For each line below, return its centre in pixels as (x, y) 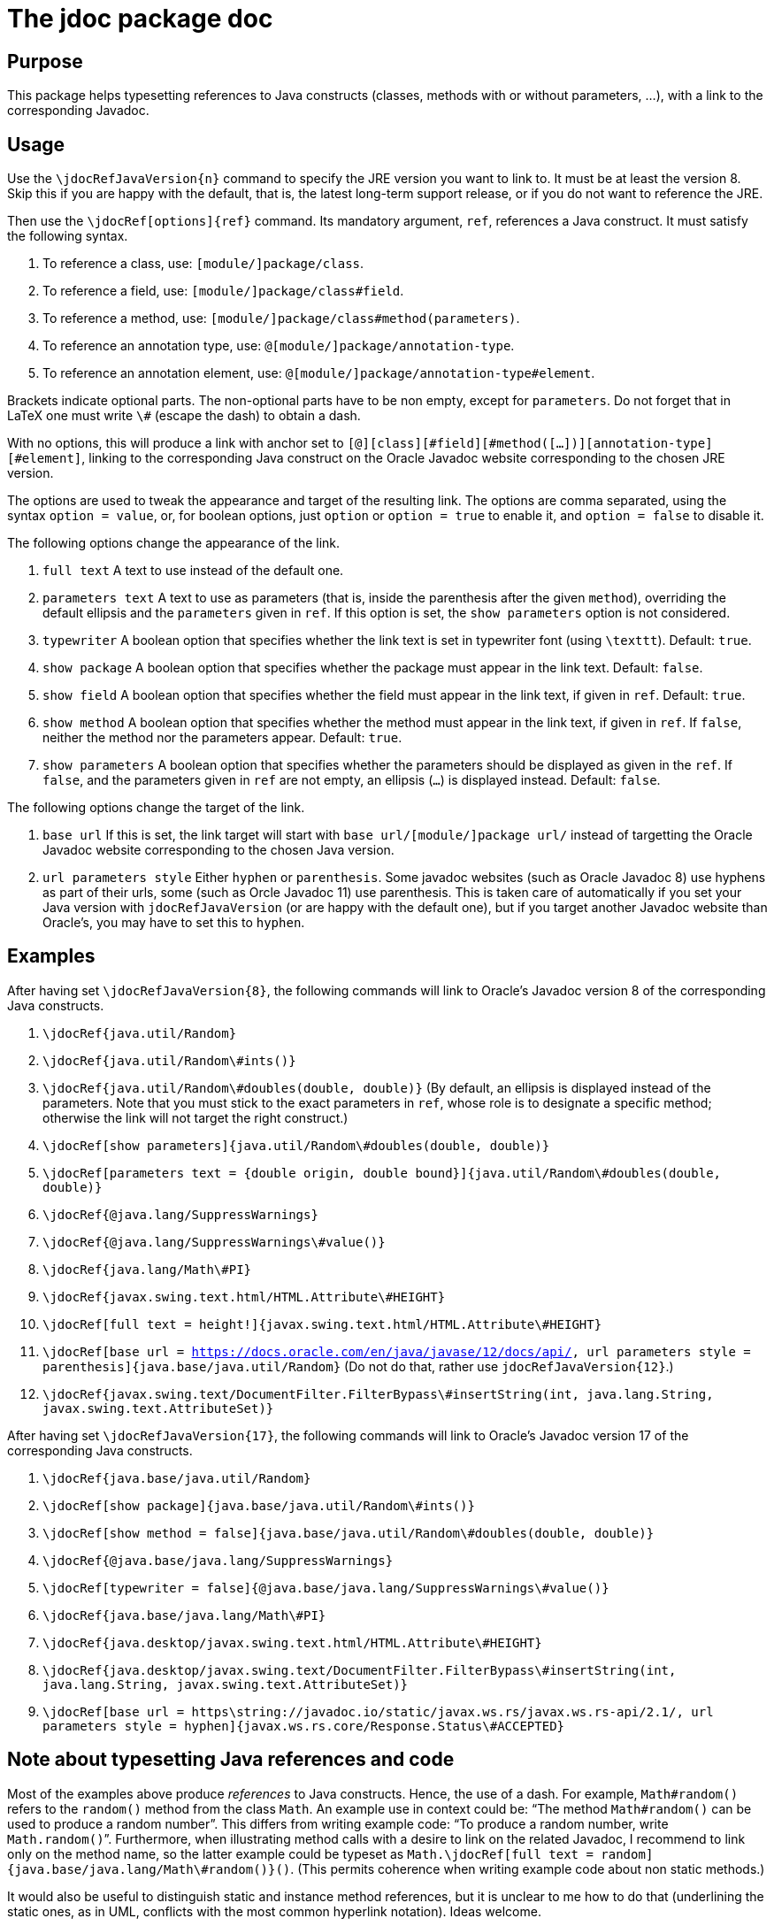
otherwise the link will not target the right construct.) (195, 1117)
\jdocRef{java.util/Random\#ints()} (169, 1060)
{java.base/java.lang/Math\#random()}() (149, 1869)
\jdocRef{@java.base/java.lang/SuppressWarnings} (218, 1560)
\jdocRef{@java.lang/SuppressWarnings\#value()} (214, 1242)
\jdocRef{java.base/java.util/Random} (177, 1478)
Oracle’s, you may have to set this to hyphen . (174, 923)
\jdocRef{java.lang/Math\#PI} (147, 1269)
